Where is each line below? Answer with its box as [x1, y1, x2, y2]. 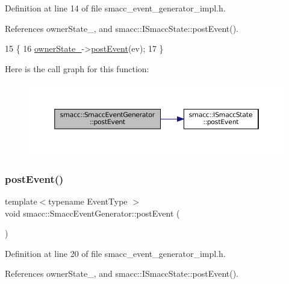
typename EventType [48, 195, 128, 207]
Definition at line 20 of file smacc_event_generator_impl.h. [5, 247, 226, 259]
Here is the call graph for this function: [5, 62, 149, 75]
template [5, 195, 37, 207]
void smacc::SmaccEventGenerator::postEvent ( [5, 206, 180, 219]
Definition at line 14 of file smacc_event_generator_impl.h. [5, 2, 226, 14]
